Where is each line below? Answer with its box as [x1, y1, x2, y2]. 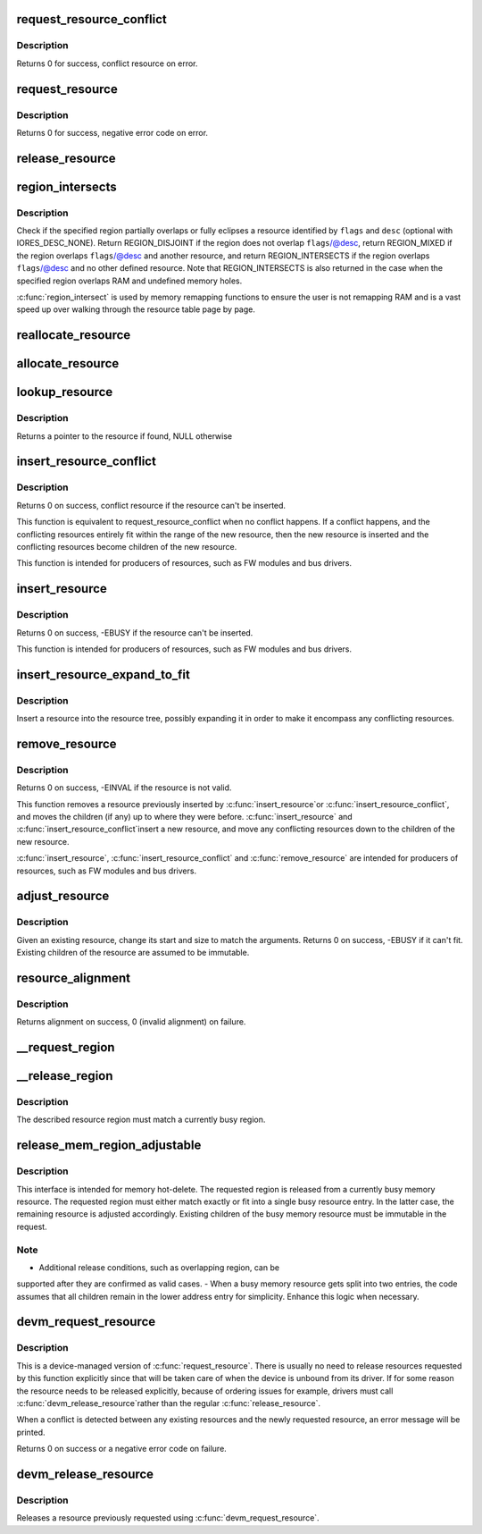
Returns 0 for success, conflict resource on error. [16, 58, 198, 69]
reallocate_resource [16, 327, 131, 343]
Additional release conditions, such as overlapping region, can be [38, 1261, 280, 1273]
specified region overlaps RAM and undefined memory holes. [16, 275, 243, 286]
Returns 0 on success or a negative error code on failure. [16, 1444, 227, 1454]
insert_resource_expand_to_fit [16, 667, 191, 682]
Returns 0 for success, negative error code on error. [16, 127, 209, 138]
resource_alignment [16, 970, 131, 985]
